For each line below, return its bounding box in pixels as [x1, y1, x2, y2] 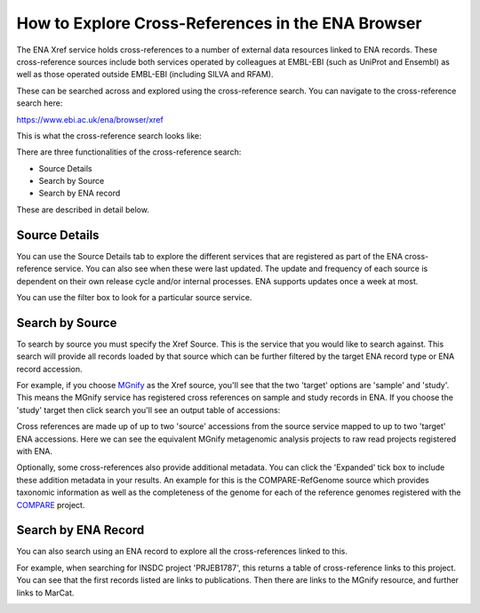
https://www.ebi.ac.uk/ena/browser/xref [16, 114, 164, 124]
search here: [16, 98, 63, 108]
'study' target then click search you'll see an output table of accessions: [16, 404, 281, 415]
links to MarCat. [16, 587, 75, 598]
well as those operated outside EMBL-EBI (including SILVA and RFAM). [16, 69, 274, 80]
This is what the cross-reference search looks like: [16, 130, 202, 141]
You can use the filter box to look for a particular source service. [16, 291, 252, 302]
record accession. [16, 363, 84, 374]
